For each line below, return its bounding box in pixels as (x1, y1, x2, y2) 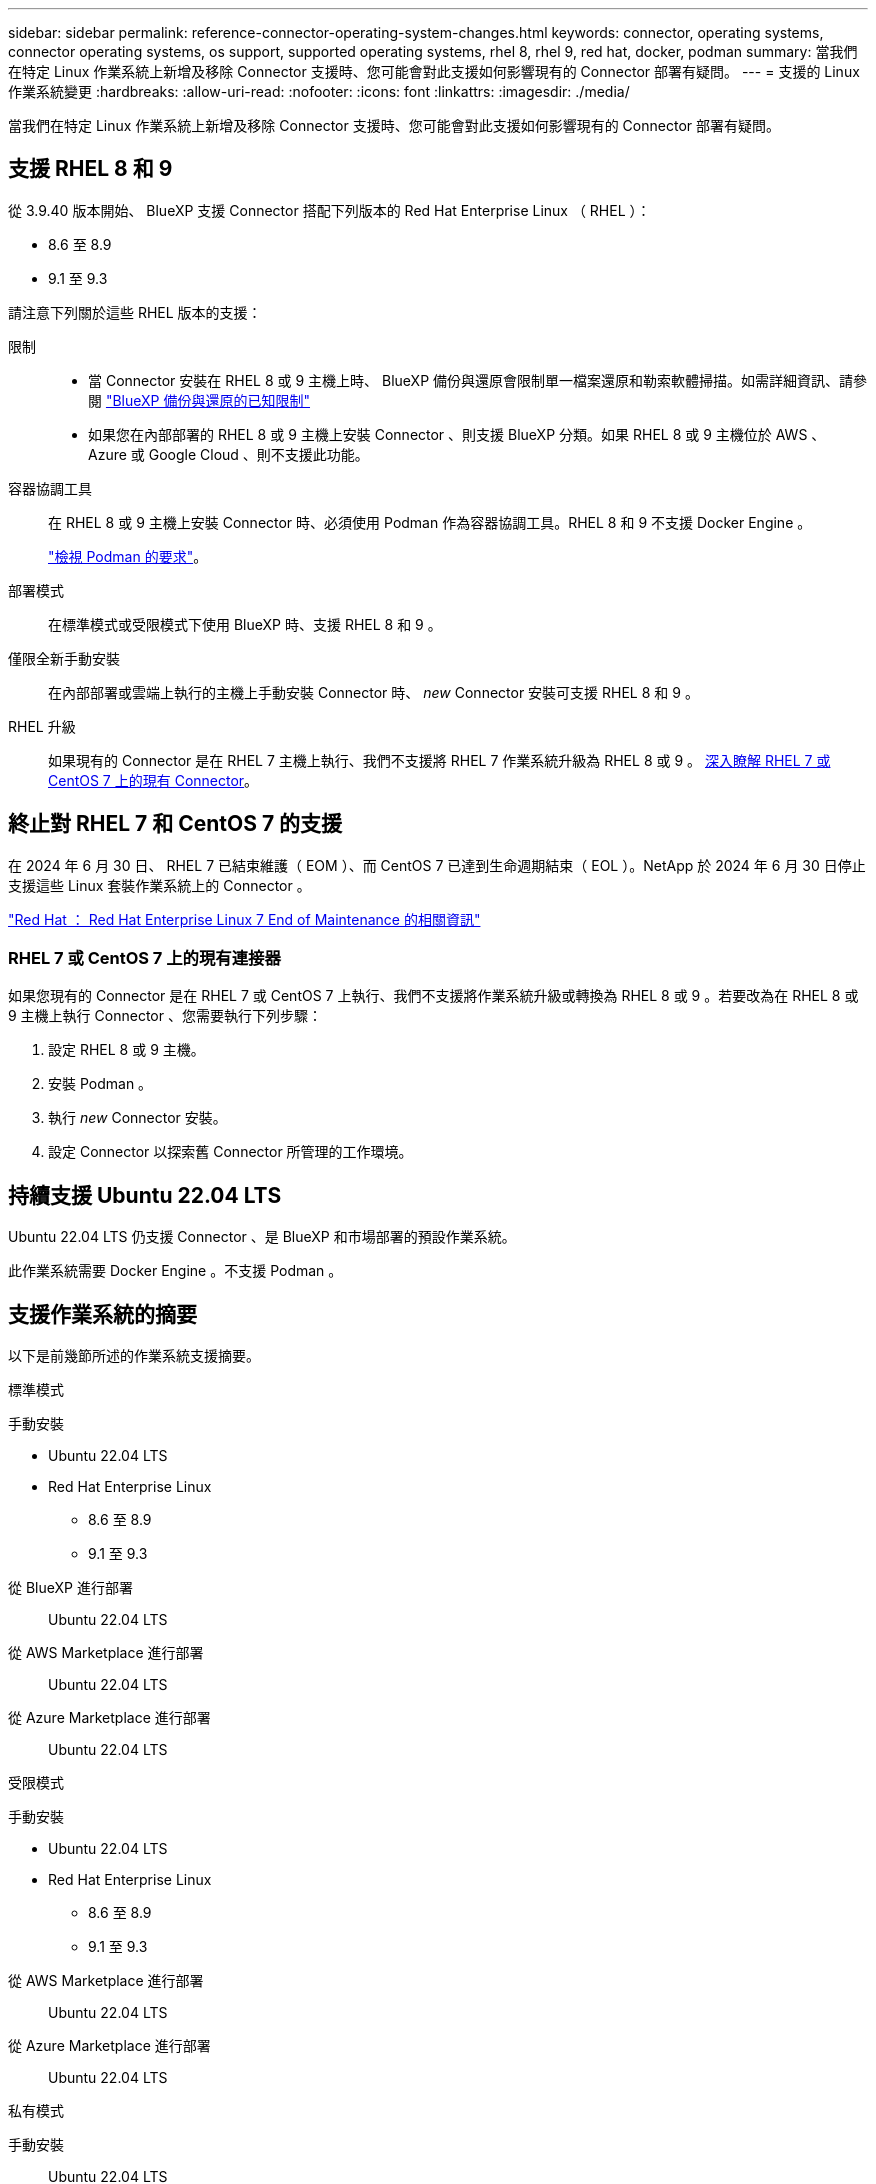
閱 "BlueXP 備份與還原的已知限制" (88, 391, 311, 409)
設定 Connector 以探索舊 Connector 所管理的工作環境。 (48, 1143, 413, 1161)
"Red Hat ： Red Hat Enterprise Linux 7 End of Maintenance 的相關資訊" (8, 910, 481, 928)
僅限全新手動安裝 (8, 649, 120, 667)
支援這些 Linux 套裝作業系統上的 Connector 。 (8, 876, 311, 894)
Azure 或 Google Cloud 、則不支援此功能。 (88, 445, 369, 463)
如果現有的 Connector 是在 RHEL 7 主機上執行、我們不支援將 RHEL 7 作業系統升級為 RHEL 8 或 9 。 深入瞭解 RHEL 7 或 (48, 751, 831, 769)
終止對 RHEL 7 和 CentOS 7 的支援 (8, 811, 343, 837)
